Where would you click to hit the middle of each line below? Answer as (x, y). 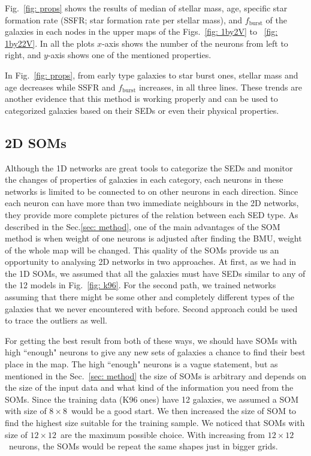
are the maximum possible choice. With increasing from (163, 434)
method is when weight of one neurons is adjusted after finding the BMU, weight (153, 238)
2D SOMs (36, 142)
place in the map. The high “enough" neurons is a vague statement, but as (141, 364)
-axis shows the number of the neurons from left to (195, 43)
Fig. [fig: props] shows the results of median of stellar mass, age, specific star (146, 8)
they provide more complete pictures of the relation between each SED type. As (152, 214)
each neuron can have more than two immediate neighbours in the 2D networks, (152, 203)
